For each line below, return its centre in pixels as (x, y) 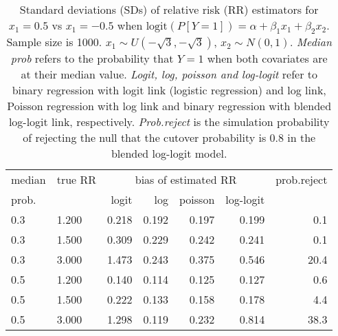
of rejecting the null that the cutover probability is (145, 138)
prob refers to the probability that (92, 59)
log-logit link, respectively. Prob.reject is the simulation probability (169, 122)
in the (302, 138)
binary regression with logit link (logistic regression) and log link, (169, 90)
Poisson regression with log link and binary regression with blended (169, 106)
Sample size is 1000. (54, 42)
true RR (77, 180)
